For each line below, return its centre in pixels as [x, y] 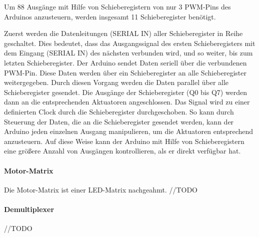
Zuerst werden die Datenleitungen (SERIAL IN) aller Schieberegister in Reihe [123, 33]
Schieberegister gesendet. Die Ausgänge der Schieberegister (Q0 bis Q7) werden [126, 92]
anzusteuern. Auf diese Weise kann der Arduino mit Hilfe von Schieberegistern [124, 141]
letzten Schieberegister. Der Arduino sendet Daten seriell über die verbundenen [125, 62]
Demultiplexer [29, 209]
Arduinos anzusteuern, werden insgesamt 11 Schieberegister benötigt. [110, 16]
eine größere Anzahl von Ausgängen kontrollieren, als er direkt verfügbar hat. [122, 151]
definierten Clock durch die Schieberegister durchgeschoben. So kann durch [119, 111]
